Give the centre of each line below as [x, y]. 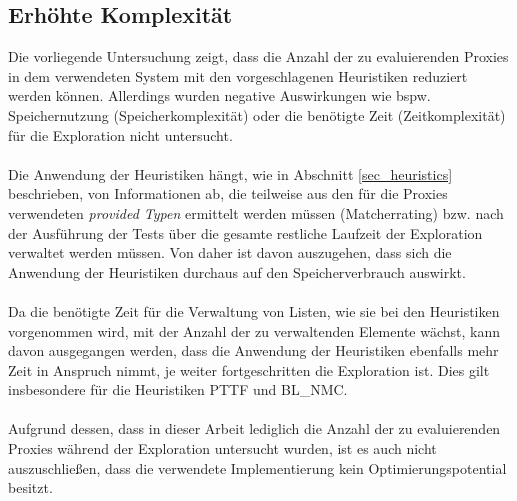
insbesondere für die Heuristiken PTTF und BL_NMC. [178, 389]
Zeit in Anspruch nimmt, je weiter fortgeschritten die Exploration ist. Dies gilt [249, 369]
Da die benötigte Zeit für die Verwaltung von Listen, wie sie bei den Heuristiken [254, 310]
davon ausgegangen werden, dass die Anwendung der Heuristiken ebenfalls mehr [253, 350]
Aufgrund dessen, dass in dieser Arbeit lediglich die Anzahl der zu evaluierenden [254, 428]
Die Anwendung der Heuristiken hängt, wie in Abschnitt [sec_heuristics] [230, 173]
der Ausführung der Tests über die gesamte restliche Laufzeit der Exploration [245, 232]
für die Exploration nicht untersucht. [120, 134]
